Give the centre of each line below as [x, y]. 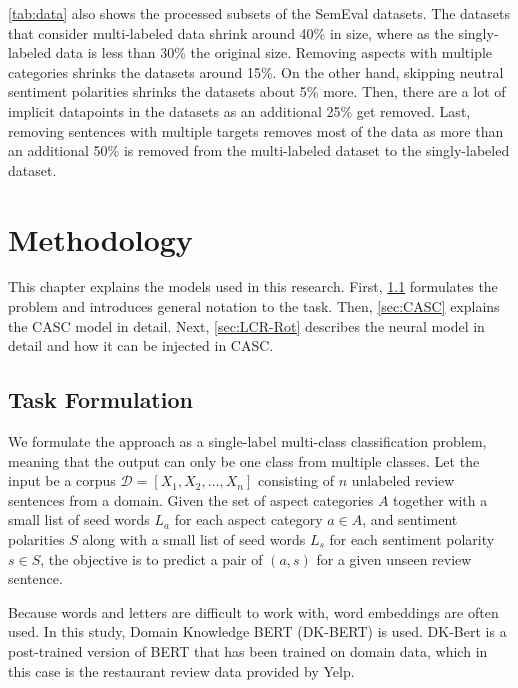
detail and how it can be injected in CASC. [141, 345]
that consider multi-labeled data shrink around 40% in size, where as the [231, 32]
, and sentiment [410, 519]
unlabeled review [403, 480]
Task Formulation [100, 399]
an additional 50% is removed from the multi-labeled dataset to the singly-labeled [259, 150]
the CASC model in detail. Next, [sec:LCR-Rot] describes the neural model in [246, 325]
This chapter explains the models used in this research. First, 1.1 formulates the [253, 286]
